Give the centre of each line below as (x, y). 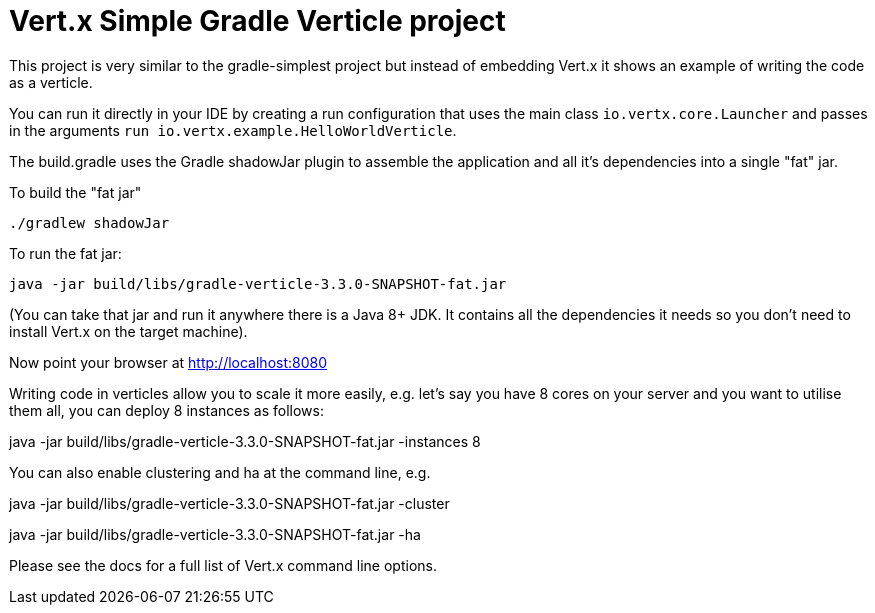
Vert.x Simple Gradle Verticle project (257, 21)
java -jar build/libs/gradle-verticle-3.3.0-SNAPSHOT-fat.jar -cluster (229, 503)
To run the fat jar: (65, 253)
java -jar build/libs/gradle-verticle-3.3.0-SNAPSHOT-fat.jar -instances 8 (245, 441)
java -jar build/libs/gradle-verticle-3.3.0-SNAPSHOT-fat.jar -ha (215, 534)
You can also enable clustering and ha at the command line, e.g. (220, 472)
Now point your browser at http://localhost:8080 (168, 362)
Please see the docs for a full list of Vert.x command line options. (223, 565)
